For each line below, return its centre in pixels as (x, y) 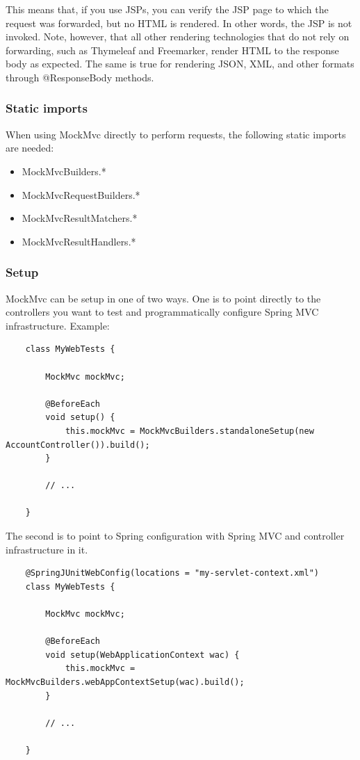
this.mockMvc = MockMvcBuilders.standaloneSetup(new (189, 431)
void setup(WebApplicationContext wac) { (142, 655)
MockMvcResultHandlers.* (79, 241)
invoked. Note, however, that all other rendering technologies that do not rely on (178, 37)
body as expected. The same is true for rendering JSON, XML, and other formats (180, 64)
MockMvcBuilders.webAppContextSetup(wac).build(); (125, 682)
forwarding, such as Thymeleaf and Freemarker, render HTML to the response (172, 50)
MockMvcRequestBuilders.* (81, 194)
